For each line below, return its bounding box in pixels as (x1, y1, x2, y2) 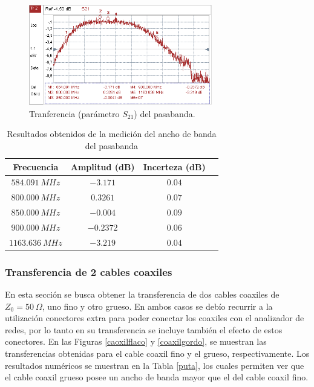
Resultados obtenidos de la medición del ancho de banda (7, 127, 217, 140)
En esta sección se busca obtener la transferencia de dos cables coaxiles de (5, 288, 280, 301)
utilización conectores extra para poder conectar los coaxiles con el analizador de (5, 312, 304, 324)
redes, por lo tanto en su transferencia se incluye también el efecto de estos (5, 323, 283, 336)
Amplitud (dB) (70, 160, 135, 173)
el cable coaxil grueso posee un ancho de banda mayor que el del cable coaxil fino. (5, 371, 309, 383)
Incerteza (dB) (143, 160, 206, 173)
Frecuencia (13, 160, 59, 173)
